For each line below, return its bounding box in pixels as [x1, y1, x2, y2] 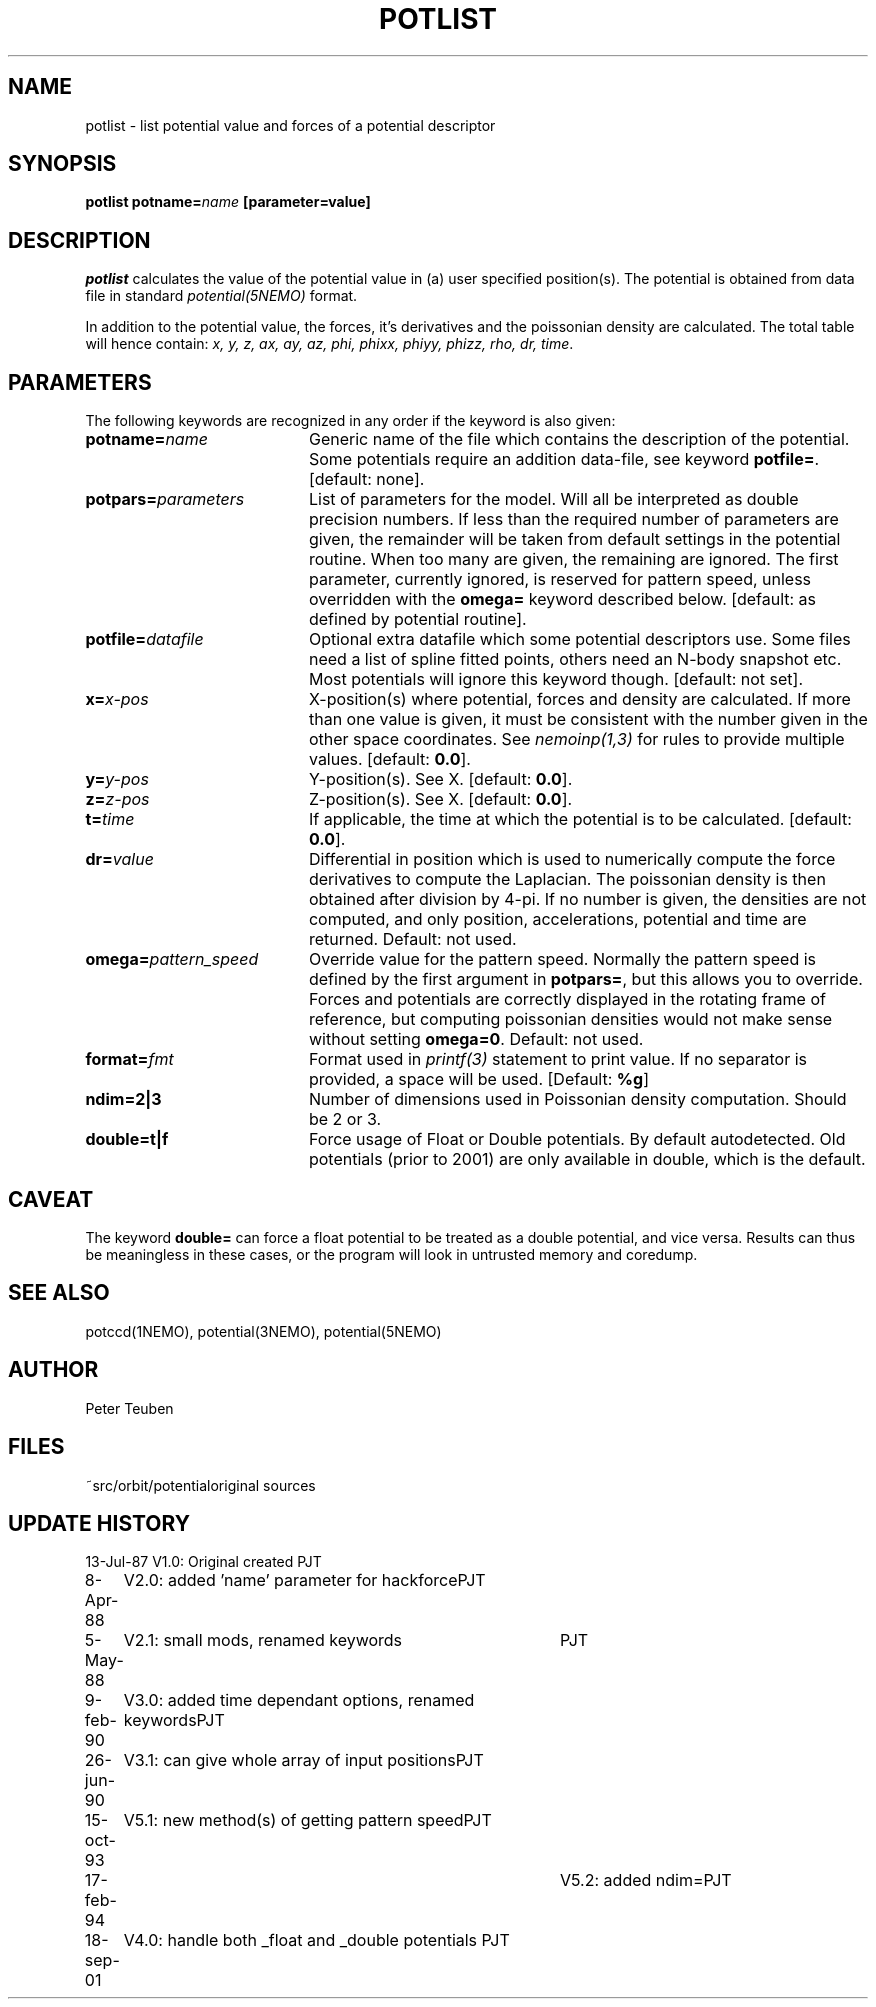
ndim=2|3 [85, 1089, 162, 1110]
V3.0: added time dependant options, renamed [123, 1690, 475, 1711]
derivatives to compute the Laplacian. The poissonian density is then [308, 869, 826, 890]
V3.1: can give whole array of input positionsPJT [123, 1750, 484, 1771]
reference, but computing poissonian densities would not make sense [308, 1009, 833, 1030]
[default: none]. [308, 469, 425, 490]
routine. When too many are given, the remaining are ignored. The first [308, 549, 839, 570]
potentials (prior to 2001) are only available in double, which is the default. [308, 1149, 866, 1170]
